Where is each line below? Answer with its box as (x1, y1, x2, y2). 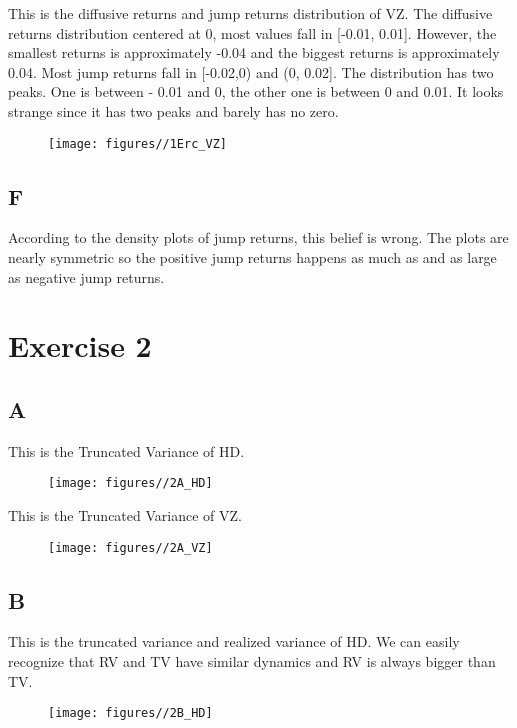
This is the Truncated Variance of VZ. (8, 505, 242, 526)
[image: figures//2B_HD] (48, 706, 213, 721)
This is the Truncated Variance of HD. (8, 440, 245, 461)
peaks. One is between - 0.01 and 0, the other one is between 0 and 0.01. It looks (8, 81, 504, 102)
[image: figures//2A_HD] (48, 476, 213, 491)
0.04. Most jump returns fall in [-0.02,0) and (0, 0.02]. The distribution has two (8, 61, 494, 82)
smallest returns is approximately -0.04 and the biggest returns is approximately (8, 42, 500, 63)
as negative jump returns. (8, 266, 165, 287)
